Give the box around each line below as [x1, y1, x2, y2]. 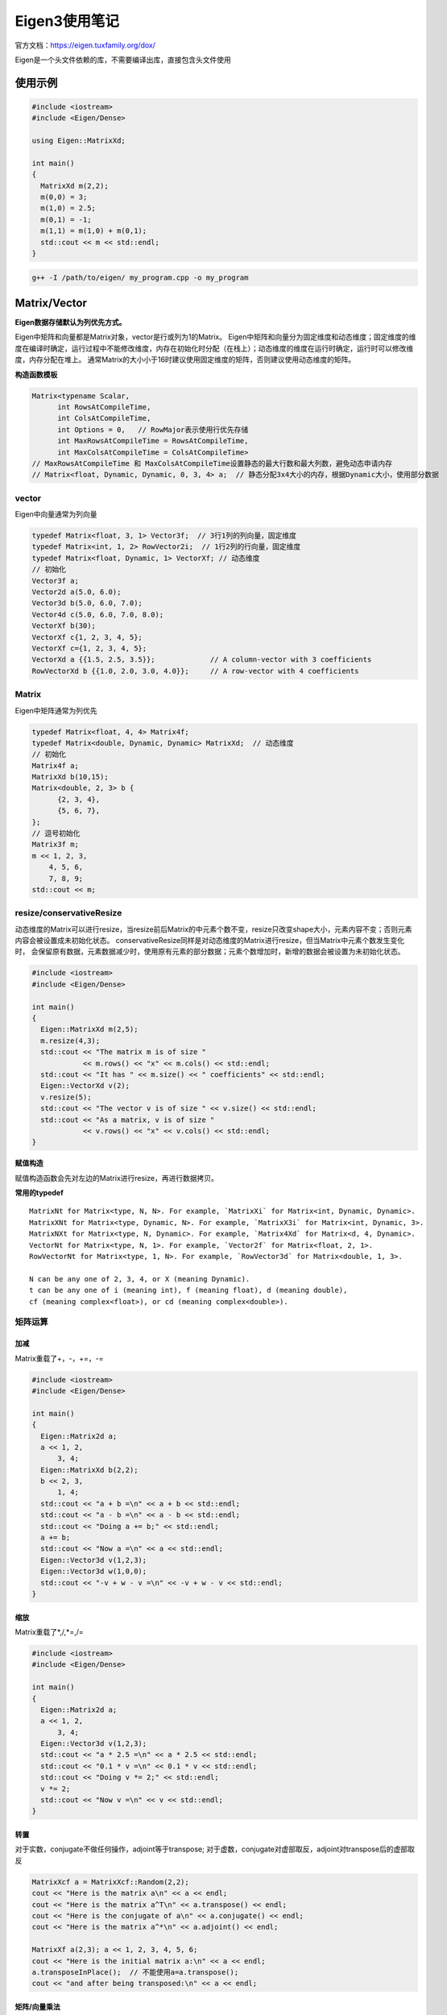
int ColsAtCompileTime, [57, 413, 151, 423]
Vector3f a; [31, 576, 80, 585]
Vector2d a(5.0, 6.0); [31, 588, 122, 596]
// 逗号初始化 [31, 829, 81, 838]
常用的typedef [14, 1188, 64, 1198]
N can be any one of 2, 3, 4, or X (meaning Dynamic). [29, 1274, 250, 1283]
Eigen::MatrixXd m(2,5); [40, 1024, 139, 1034]
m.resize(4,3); [40, 1036, 101, 1045]
